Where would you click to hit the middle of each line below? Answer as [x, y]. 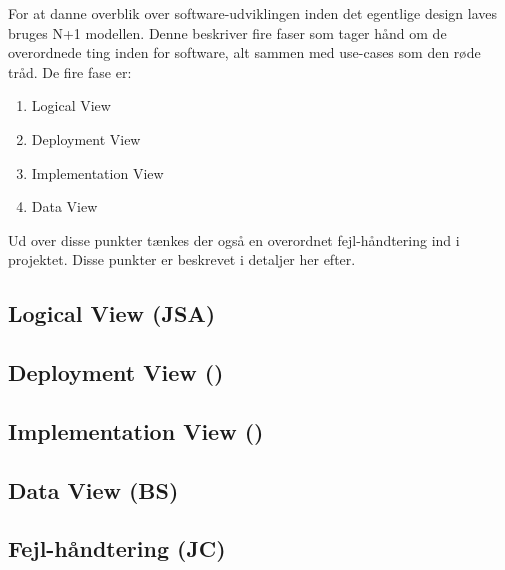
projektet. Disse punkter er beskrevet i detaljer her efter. [182, 259]
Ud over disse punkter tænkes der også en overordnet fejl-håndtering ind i [234, 239]
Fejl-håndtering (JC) [117, 548]
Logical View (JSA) [112, 313]
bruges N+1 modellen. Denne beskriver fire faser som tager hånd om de [227, 32]
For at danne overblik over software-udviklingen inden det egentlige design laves [253, 13]
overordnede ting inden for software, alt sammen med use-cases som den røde [244, 52]
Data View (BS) [93, 489]
